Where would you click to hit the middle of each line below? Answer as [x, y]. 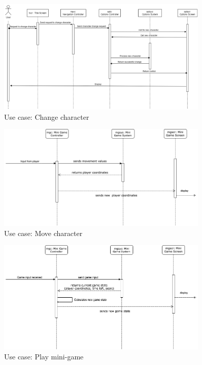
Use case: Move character [43, 233]
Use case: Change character [47, 116]
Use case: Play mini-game [44, 357]
